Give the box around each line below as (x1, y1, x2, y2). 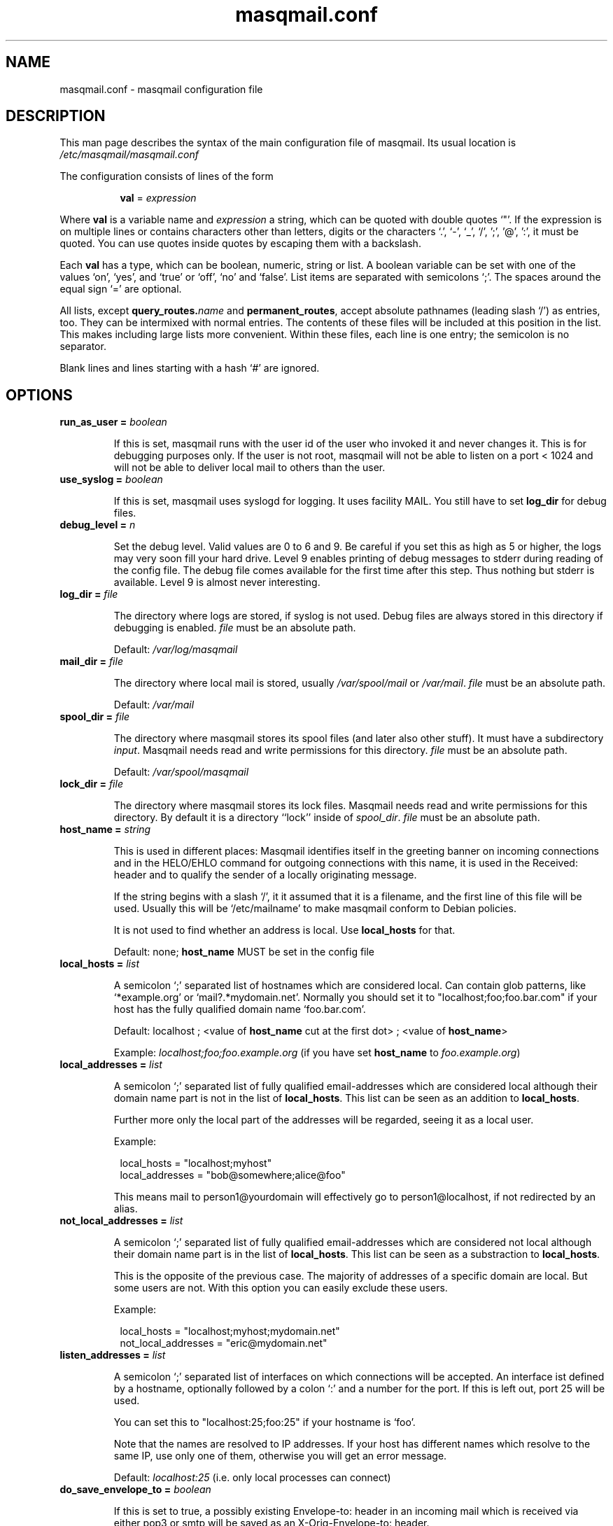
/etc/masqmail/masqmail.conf (59, 148, 199, 161)
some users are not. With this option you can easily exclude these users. (113, 1282, 448, 1294)
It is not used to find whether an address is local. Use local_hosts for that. (113, 924, 456, 937)
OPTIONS (6, 386, 73, 404)
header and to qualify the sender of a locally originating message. (113, 869, 417, 881)
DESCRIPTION (6, 107, 106, 125)
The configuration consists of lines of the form (59, 170, 274, 183)
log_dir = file (59, 588, 118, 601)
